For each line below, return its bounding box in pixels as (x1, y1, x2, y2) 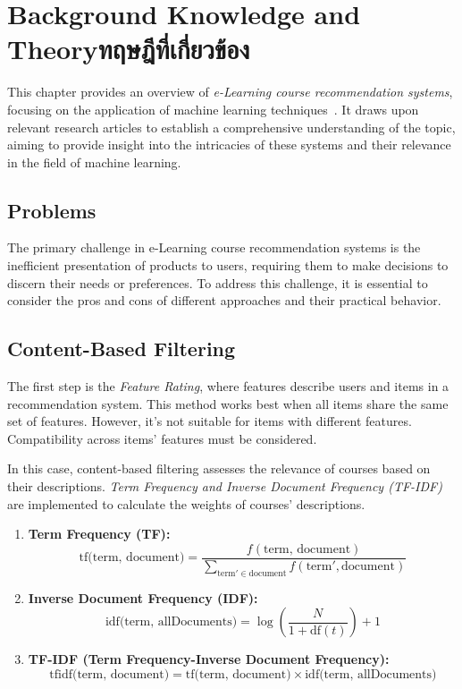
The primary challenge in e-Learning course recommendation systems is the (7, 238, 421, 257)
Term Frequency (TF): (28, 524, 171, 543)
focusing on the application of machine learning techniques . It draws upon (7, 99, 419, 118)
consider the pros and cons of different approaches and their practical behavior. (7, 291, 441, 310)
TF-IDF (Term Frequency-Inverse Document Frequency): (28, 650, 390, 668)
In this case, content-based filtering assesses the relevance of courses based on (7, 459, 431, 478)
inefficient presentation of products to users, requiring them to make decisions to (7, 256, 449, 275)
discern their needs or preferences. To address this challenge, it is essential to (7, 273, 428, 292)
